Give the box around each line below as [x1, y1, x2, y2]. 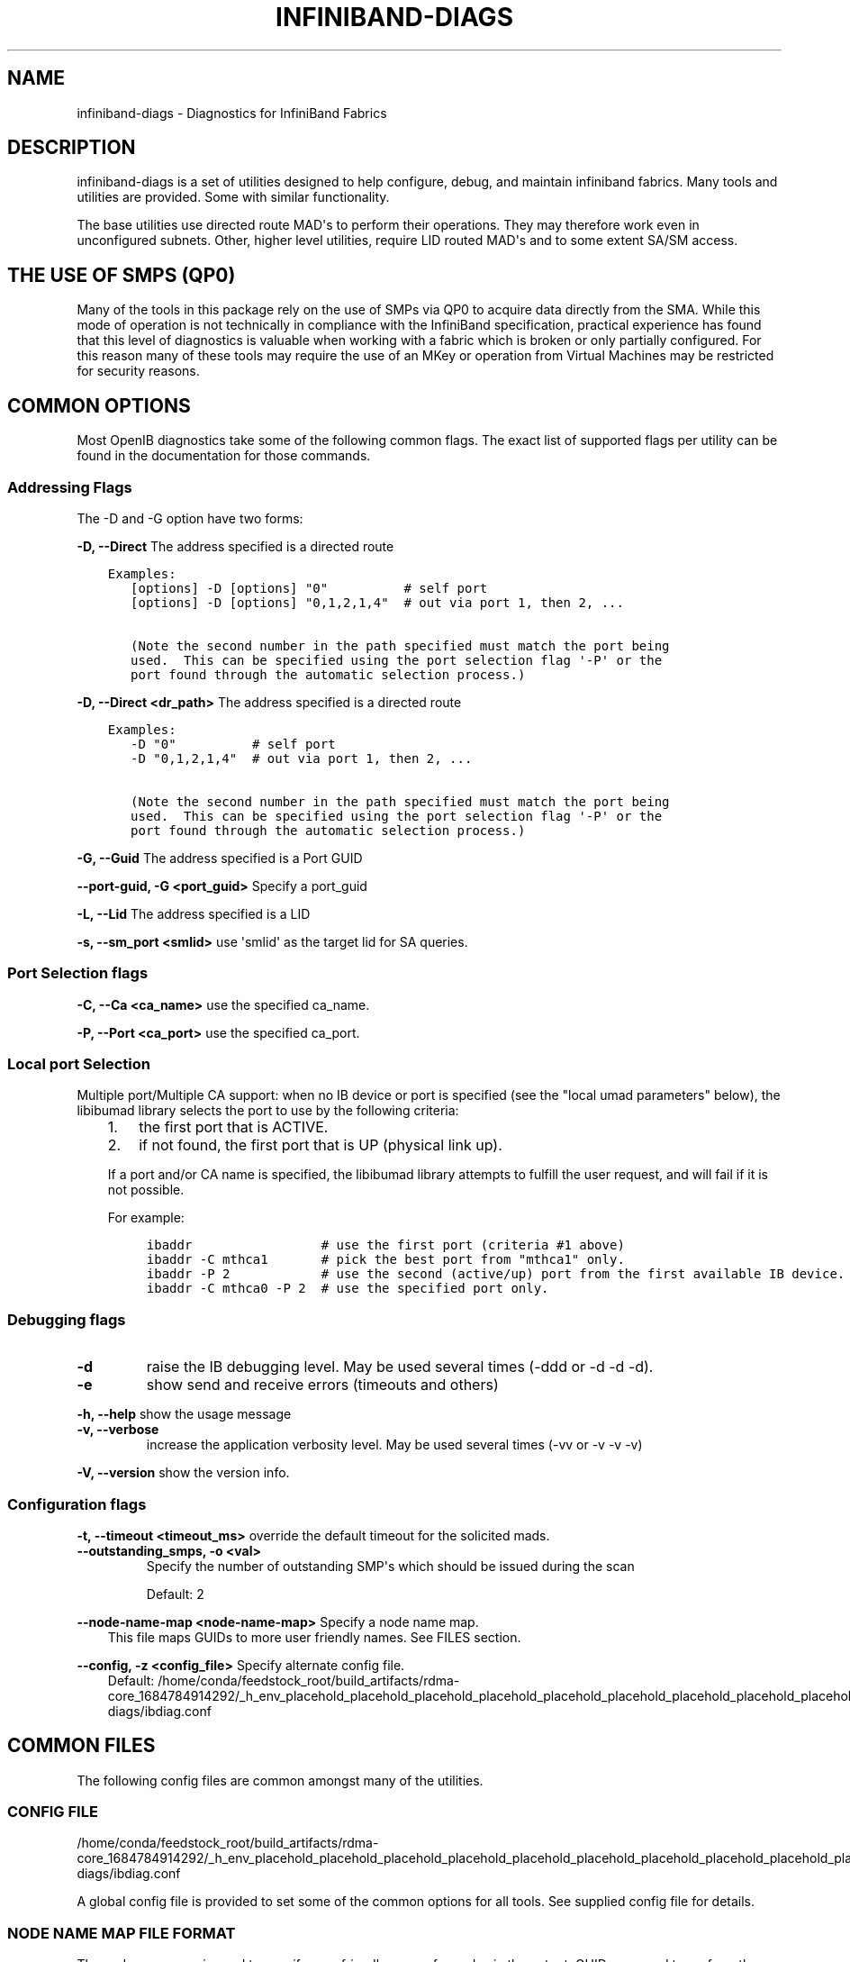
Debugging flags [7, 1310, 126, 1329]
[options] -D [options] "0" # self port [131, 580, 488, 595]
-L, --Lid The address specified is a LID [77, 905, 311, 922]
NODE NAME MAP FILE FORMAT [7, 1923, 236, 1942]
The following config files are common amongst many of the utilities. [77, 1772, 484, 1788]
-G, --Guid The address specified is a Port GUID [77, 849, 363, 866]
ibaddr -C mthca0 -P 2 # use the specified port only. [146, 1281, 549, 1296]
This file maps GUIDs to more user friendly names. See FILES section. [107, 1629, 521, 1645]
